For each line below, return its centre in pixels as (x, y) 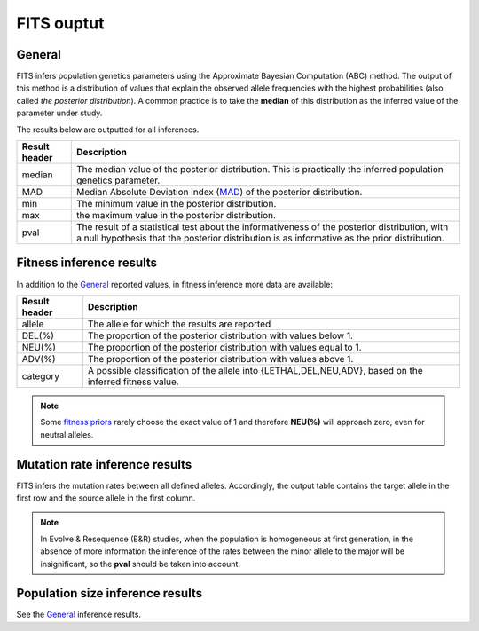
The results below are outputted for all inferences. (108, 130)
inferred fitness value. (133, 382)
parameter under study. (59, 113)
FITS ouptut (60, 23)
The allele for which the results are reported (179, 324)
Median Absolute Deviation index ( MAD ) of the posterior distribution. (219, 193)
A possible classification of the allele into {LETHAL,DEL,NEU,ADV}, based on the (255, 370)
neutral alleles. (67, 434)
